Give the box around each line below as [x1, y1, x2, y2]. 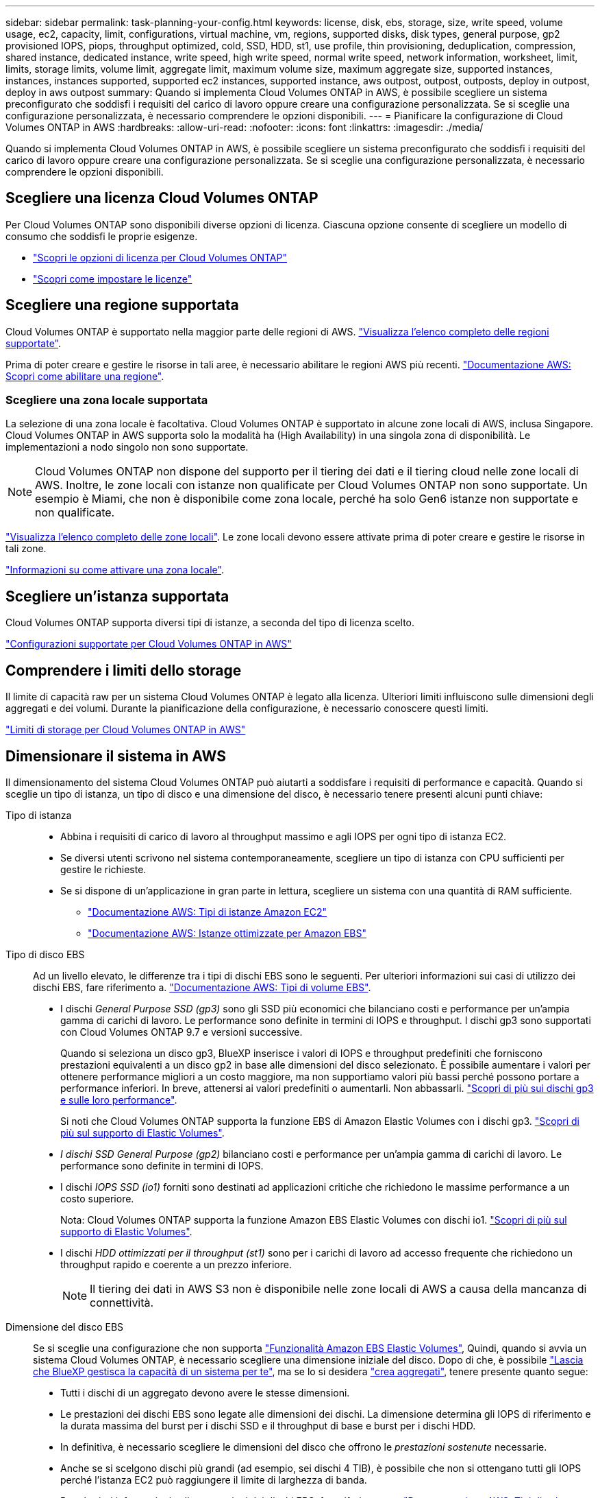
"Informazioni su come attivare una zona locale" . [5, 564, 224, 576]
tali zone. [5, 543, 47, 555]
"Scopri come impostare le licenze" [33, 272, 192, 285]
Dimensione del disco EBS [5, 1320, 124, 1333]
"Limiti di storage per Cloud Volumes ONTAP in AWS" [5, 724, 246, 736]
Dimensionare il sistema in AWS [5, 747, 226, 765]
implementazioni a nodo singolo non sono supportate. [5, 441, 249, 453]
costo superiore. [60, 1192, 134, 1204]
